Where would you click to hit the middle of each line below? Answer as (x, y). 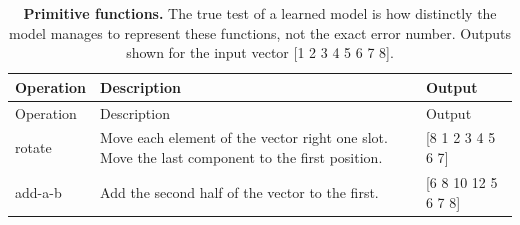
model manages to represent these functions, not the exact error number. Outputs (260, 32)
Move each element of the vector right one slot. (244, 137)
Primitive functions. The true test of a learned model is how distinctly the (260, 13)
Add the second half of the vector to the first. (239, 191)
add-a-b (38, 191)
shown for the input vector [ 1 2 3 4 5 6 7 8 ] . (260, 52)
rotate (33, 147)
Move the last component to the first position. (241, 157)
